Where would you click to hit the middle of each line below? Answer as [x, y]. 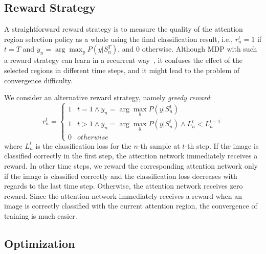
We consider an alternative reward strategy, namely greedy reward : [108, 97]
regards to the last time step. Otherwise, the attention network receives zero [124, 186]
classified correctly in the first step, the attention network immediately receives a [131, 156]
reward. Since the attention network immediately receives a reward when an [123, 195]
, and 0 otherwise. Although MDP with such [187, 49]
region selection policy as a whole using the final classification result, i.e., [118, 39]
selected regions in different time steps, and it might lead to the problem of [122, 70]
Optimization [40, 243]
